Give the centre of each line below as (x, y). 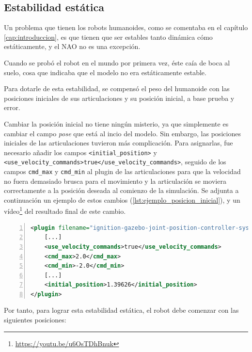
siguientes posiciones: (35, 320)
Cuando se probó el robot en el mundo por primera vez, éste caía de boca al (117, 62)
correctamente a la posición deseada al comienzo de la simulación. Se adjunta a (121, 190)
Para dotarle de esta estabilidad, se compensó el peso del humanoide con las (117, 88)
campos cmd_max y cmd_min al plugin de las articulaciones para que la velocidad (122, 171)
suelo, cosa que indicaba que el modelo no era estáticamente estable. (105, 72)
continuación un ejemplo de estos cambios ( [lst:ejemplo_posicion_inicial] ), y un (122, 200)
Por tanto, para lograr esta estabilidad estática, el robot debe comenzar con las (121, 310)
